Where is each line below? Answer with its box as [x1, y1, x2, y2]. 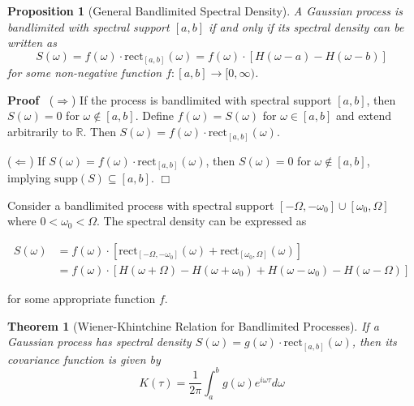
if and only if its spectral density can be [209, 18, 404, 35]
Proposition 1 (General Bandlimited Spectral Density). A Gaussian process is [7, 2, 403, 19]
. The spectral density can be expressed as [97, 212, 307, 229]
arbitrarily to [7, 123, 72, 140]
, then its [351, 333, 397, 350]
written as [7, 34, 57, 51]
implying [7, 169, 51, 186]
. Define [135, 107, 174, 124]
